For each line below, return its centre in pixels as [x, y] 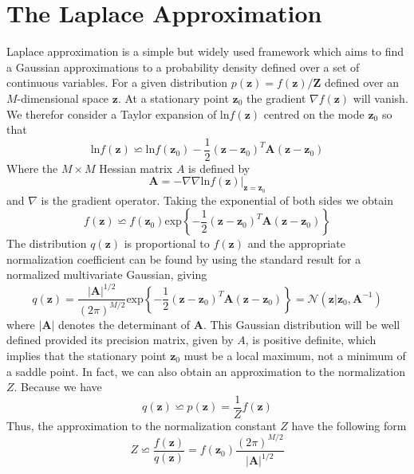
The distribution [47, 243]
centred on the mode [314, 114]
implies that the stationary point [87, 356]
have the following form [349, 425]
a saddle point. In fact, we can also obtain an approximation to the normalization [206, 371]
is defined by [219, 168]
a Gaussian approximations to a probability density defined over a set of [183, 67]
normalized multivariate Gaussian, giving [107, 274]
